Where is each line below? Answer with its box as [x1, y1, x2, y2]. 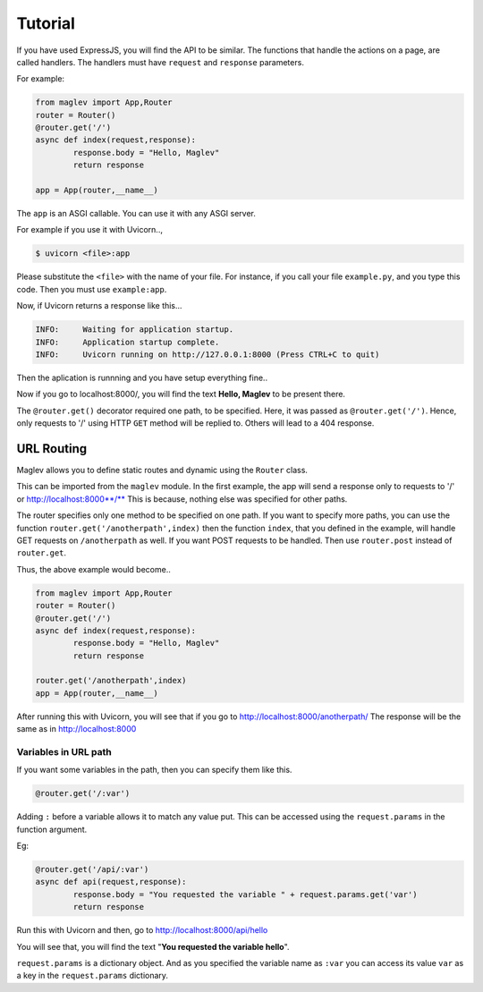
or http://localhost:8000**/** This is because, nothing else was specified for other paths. [16, 493, 348, 504]
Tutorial [16, 13, 76, 33]
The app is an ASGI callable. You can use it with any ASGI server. [16, 208, 257, 219]
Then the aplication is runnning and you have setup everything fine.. [16, 372, 268, 383]
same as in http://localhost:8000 [16, 724, 137, 734]
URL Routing [16, 441, 88, 456]
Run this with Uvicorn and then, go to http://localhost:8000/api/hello [16, 925, 268, 936]
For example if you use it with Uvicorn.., [16, 225, 163, 235]
